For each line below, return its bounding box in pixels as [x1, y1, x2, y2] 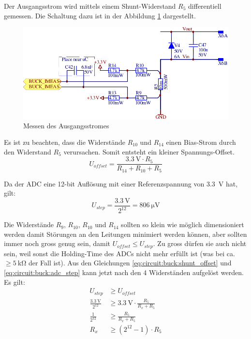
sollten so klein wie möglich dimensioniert [121, 219, 244, 230]
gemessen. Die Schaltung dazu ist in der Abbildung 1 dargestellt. [4, 10, 196, 20]
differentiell [188, 1, 221, 11]
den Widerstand [4, 146, 51, 156]
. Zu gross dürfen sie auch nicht [153, 238, 247, 248]
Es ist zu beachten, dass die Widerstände [4, 137, 126, 147]
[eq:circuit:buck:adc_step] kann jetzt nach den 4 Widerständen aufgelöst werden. [4, 267, 244, 277]
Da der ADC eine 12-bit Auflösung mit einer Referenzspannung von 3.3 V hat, [4, 178, 238, 188]
